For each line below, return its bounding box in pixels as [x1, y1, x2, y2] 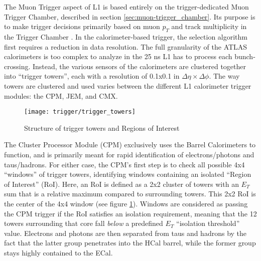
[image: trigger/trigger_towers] [24, 108, 136, 116]
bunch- [234, 51, 255, 62]
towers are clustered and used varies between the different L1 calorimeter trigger [4, 80, 251, 91]
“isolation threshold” [176, 218, 240, 228]
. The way [209, 71, 240, 81]
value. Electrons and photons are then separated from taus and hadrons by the [4, 227, 247, 238]
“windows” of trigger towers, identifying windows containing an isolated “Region [4, 169, 251, 179]
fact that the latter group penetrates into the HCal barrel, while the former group [4, 237, 256, 248]
